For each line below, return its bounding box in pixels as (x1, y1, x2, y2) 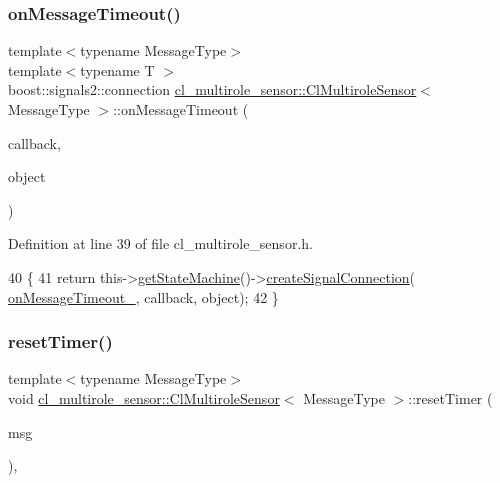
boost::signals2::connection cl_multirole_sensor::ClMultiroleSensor (8, 79, 417, 100)
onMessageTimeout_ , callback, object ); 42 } (8, 286, 279, 307)
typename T (80, 59, 155, 80)
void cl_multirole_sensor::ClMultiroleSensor (8, 387, 280, 408)
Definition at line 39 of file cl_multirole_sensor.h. (8, 233, 313, 254)
